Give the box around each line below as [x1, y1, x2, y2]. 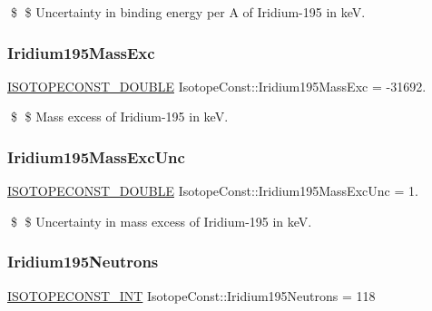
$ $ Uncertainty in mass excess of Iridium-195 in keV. [10, 211, 312, 230]
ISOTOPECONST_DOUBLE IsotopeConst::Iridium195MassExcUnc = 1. [7, 181, 418, 200]
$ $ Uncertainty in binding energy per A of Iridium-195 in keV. [10, 3, 366, 21]
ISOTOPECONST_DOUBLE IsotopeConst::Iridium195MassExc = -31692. [7, 76, 427, 95]
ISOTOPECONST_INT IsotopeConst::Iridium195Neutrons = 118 [7, 286, 376, 305]
